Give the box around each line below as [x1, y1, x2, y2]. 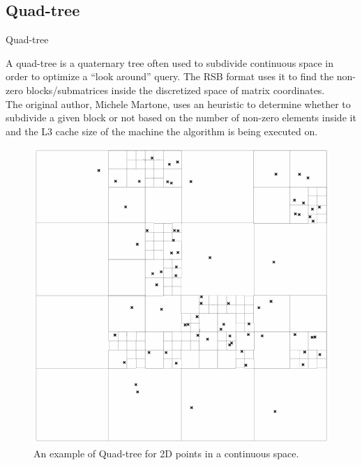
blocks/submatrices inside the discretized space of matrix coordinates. [26, 82, 325, 97]
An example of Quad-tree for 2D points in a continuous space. [33, 445, 299, 460]
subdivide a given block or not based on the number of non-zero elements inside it [6, 110, 356, 125]
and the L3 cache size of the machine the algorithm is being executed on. [6, 123, 318, 138]
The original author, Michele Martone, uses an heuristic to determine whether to [6, 96, 351, 111]
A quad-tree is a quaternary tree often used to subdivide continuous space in [6, 55, 333, 70]
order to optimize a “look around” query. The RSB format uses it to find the [6, 69, 334, 84]
